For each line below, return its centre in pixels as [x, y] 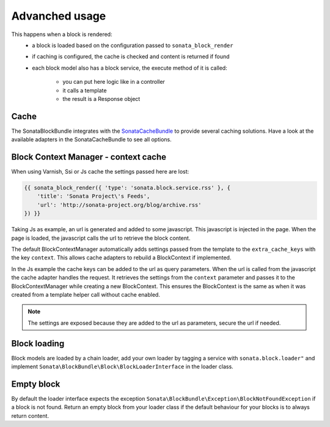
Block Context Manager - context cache [89, 157]
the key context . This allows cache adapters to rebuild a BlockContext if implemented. [121, 258]
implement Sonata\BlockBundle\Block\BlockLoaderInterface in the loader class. [122, 366]
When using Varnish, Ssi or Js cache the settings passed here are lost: [100, 172]
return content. [30, 415]
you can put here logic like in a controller [114, 82]
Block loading [38, 343]
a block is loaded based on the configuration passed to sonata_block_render [133, 45]
